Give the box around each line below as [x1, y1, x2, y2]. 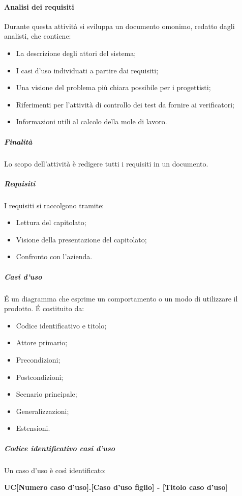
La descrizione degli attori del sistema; [16, 47, 136, 58]
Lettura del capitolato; [16, 217, 86, 228]
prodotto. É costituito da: [4, 303, 84, 314]
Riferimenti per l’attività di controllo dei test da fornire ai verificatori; [16, 99, 234, 109]
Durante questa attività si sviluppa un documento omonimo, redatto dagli [4, 20, 235, 31]
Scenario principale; [16, 389, 77, 399]
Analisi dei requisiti [4, 1, 74, 12]
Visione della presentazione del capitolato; [16, 234, 147, 244]
